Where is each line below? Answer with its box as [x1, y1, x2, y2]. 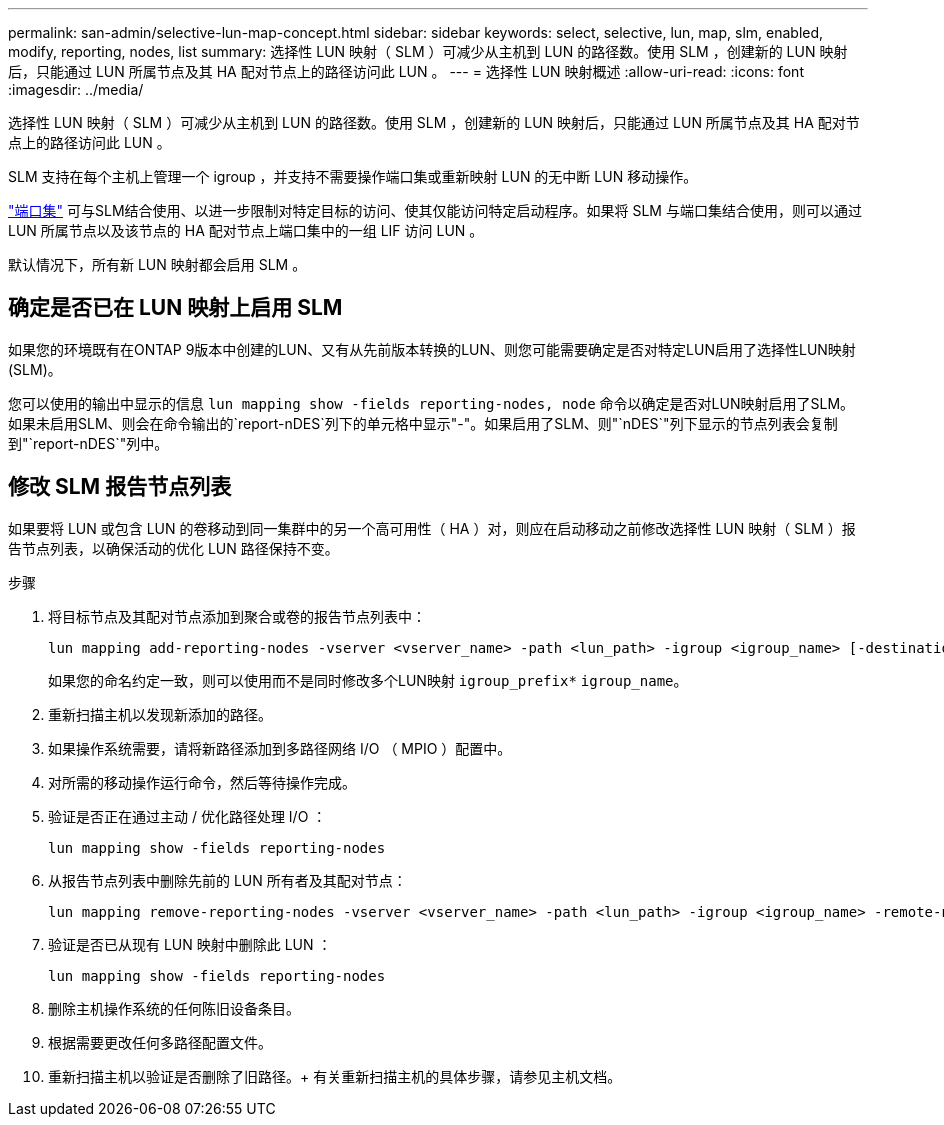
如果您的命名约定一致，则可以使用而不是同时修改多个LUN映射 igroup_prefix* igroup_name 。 [48, 671, 688, 689]
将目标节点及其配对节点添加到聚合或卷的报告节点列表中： [48, 607, 426, 625]
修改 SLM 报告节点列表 [8, 474, 232, 500]
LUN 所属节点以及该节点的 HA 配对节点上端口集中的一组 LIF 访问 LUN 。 [8, 222, 484, 239]
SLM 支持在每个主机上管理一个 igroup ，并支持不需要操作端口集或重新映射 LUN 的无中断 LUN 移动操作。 [8, 168, 698, 185]
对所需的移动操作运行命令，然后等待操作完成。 [48, 773, 356, 791]
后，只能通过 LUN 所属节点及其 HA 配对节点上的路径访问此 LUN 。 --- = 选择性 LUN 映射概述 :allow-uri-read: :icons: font [8, 63, 804, 80]
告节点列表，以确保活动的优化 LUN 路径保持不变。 [8, 539, 339, 557]
